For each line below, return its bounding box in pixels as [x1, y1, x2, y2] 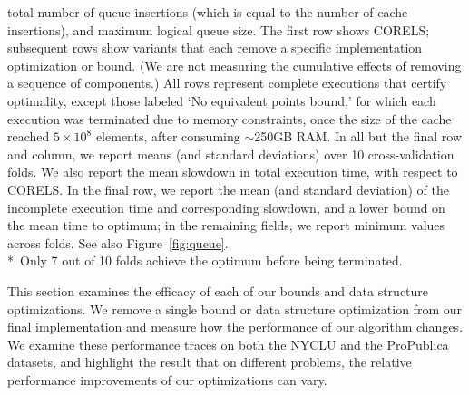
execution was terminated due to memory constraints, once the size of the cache [7, 109, 452, 128]
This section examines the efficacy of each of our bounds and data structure [7, 281, 429, 300]
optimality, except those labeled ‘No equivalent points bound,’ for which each [7, 91, 436, 110]
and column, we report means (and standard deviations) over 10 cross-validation [7, 144, 454, 163]
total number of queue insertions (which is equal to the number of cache [7, 3, 408, 21]
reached [7, 127, 50, 146]
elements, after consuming [95, 127, 240, 146]
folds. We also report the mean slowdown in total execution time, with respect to [7, 162, 458, 181]
